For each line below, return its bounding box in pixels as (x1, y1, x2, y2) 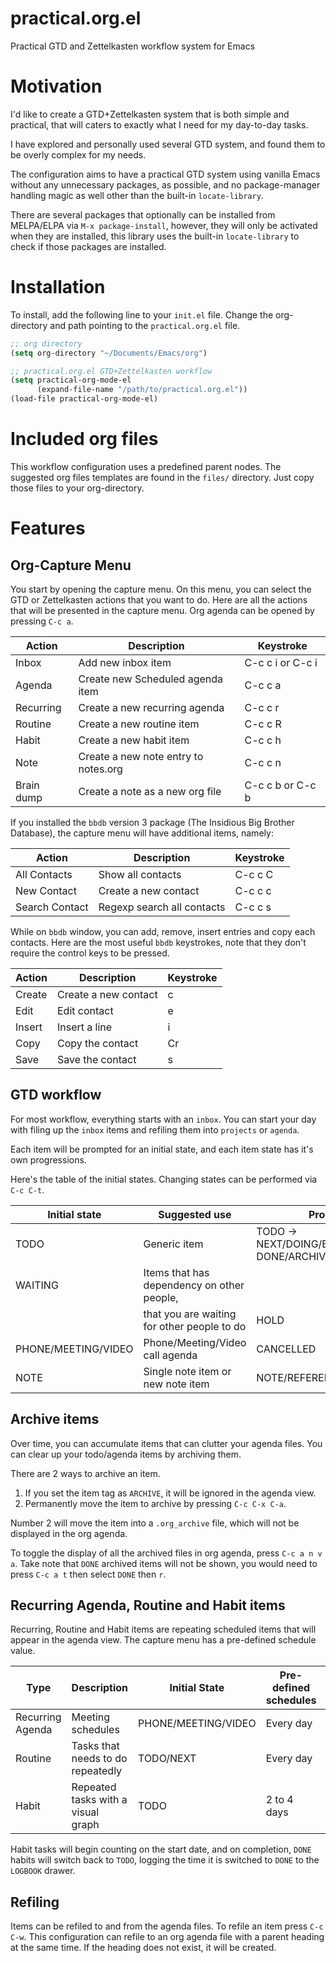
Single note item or (143, 1364, 232, 1378)
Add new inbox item (78, 656, 172, 669)
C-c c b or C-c (244, 778, 317, 792)
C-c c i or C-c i (244, 656, 318, 669)
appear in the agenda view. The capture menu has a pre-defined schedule (10, 1634, 317, 1646)
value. (10, 1645, 36, 1657)
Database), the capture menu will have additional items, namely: (10, 827, 274, 839)
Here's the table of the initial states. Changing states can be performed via (10, 1173, 318, 1185)
